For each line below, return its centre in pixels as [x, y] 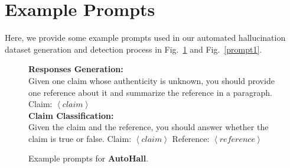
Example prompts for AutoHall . [89, 158]
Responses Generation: [76, 69]
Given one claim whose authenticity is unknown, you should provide [151, 80]
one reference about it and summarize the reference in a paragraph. [150, 92]
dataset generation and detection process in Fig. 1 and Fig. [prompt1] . [133, 49]
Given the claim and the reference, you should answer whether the [149, 127]
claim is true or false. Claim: [80, 138]
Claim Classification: [71, 115]
